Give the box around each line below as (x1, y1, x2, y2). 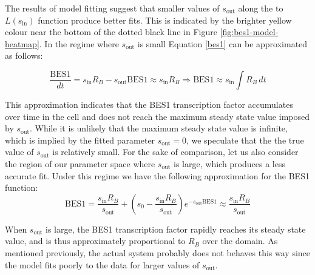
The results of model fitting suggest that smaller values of (5, 2, 220, 14)
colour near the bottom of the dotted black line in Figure (5, 25, 217, 38)
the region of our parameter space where (5, 157, 155, 170)
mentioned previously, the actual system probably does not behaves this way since (5, 246, 311, 259)
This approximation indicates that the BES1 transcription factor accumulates (5, 98, 293, 110)
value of (5, 145, 34, 158)
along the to (238, 2, 283, 14)
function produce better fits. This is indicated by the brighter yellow (38, 13, 292, 26)
